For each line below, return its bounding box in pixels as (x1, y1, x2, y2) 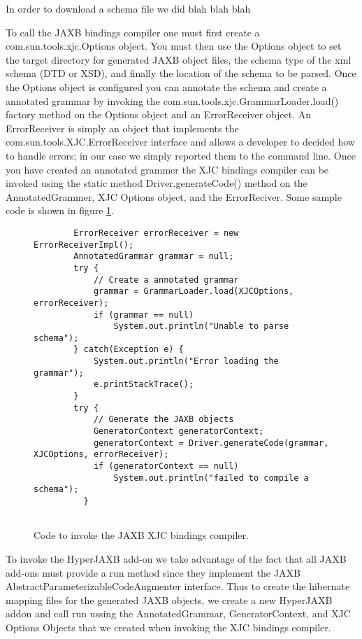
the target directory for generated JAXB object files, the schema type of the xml (6, 52, 352, 66)
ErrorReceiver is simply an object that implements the (6, 120, 239, 135)
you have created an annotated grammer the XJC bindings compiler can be (6, 162, 329, 176)
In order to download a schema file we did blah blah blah (6, 1, 251, 15)
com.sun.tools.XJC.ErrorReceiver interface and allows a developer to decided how (6, 134, 355, 149)
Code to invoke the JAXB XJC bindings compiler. (34, 528, 249, 542)
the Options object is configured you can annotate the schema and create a (6, 79, 327, 94)
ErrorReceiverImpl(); (34, 239, 134, 250)
